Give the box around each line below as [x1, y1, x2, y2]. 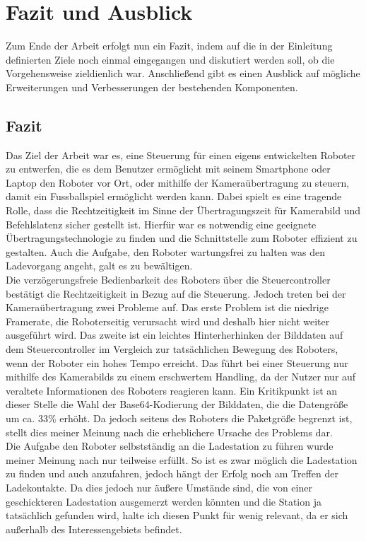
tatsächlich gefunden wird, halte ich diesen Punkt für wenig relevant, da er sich [6, 508, 348, 523]
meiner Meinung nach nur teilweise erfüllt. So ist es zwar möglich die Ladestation [6, 452, 358, 467]
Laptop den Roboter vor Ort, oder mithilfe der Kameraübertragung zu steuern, [6, 175, 350, 190]
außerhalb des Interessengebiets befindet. [6, 521, 182, 536]
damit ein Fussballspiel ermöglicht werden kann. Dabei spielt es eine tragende [6, 189, 342, 204]
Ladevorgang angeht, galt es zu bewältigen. [6, 258, 193, 273]
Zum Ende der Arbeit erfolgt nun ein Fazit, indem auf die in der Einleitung [6, 38, 333, 53]
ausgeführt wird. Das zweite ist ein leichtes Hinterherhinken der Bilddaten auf [6, 327, 343, 342]
